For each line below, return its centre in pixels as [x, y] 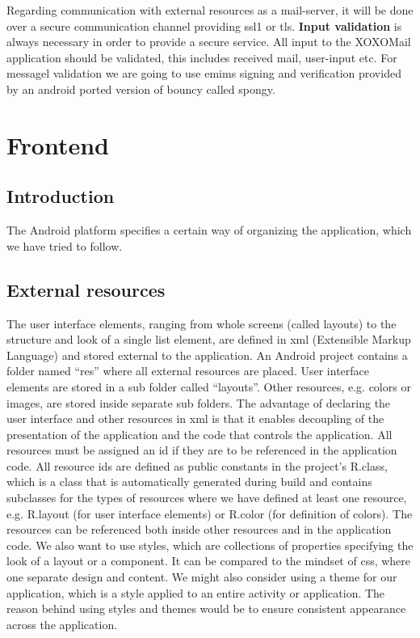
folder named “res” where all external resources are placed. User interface [188, 371]
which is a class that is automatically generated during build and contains [189, 482]
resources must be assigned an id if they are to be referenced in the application [202, 450]
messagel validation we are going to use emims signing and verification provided [204, 73]
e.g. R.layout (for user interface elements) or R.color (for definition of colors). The [210, 513]
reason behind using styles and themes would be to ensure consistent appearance [206, 608]
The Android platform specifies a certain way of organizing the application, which [209, 230]
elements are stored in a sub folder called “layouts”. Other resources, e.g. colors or [209, 386]
